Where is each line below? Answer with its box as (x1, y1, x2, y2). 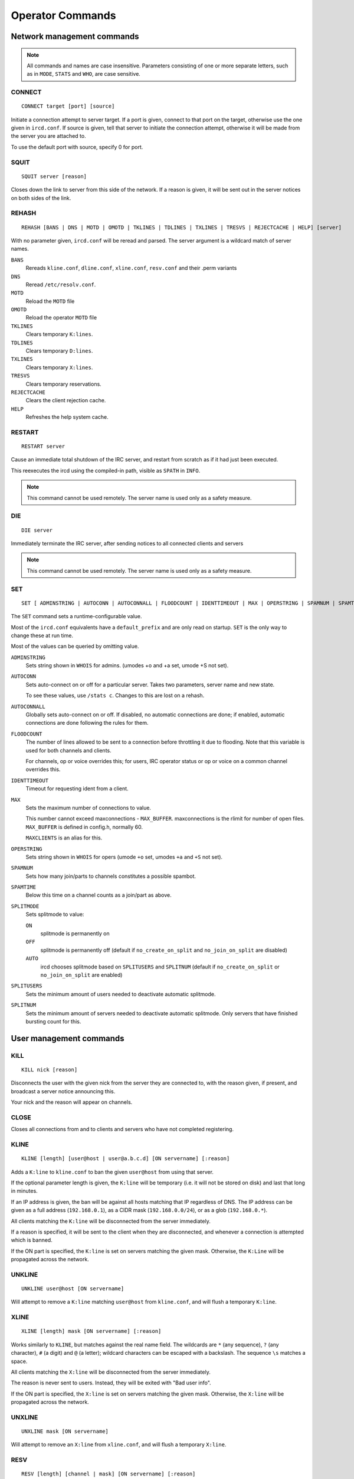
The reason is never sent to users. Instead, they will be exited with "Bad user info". (11, 1379, 212, 1387)
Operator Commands (11, 9, 116, 22)
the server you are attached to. (11, 133, 86, 140)
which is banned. (11, 1236, 53, 1244)
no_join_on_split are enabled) (40, 971, 123, 979)
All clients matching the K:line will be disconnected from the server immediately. (11, 1218, 211, 1225)
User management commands (11, 1033, 124, 1044)
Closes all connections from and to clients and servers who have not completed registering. (11, 1126, 234, 1133)
